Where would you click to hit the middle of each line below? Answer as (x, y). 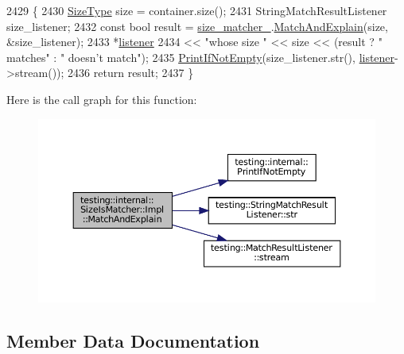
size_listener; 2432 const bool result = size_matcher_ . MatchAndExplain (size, (197, 26)
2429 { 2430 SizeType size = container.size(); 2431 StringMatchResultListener (197, 10)
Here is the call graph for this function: (102, 99)
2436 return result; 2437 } (131, 73)
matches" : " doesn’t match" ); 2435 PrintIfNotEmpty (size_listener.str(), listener (201, 57)
